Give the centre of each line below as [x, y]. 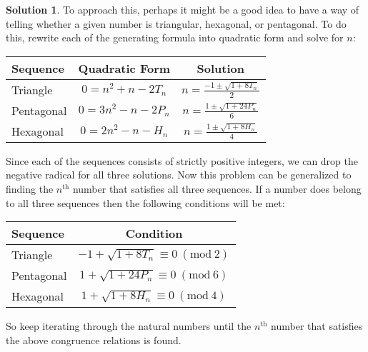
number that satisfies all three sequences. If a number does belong [217, 188]
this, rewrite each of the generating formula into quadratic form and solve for [175, 37]
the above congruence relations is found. [94, 340]
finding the [30, 188]
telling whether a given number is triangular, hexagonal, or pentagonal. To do [176, 23]
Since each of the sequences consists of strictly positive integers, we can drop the [182, 160]
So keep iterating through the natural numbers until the [129, 326]
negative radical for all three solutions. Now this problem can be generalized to [179, 175]
